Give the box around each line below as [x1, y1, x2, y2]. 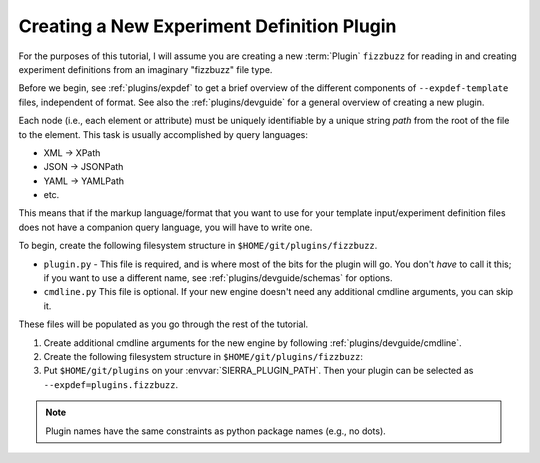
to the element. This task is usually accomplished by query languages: [18, 128, 309, 140]
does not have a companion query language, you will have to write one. [18, 221, 313, 233]
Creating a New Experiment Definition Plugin [18, 15, 397, 37]
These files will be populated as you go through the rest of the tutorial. [18, 318, 309, 330]
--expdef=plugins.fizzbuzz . [43, 378, 179, 390]
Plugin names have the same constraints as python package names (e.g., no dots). [45, 425, 387, 437]
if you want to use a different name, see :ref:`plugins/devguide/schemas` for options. [43, 272, 394, 284]
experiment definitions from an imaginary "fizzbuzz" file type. [18, 63, 273, 75]
